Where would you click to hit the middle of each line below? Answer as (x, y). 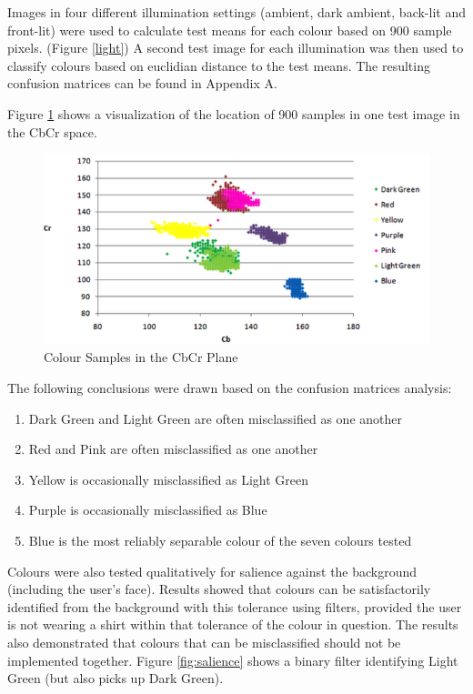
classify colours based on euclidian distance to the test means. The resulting (219, 65)
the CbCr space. (52, 131)
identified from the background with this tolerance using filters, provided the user (235, 606)
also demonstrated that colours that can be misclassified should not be (204, 642)
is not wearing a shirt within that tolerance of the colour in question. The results (233, 624)
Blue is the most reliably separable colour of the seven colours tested (220, 541)
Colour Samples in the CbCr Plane (141, 357)
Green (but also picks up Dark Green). (116, 678)
